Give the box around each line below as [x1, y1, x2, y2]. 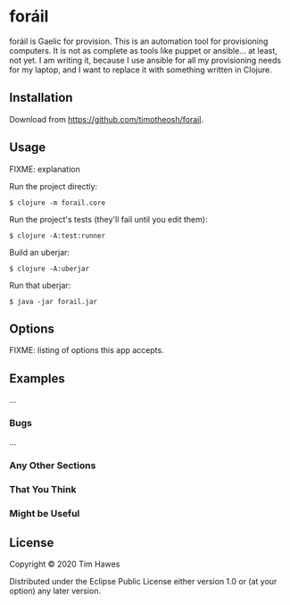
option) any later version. [9, 585, 101, 596]
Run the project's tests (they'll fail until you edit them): [9, 214, 208, 224]
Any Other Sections [9, 459, 96, 472]
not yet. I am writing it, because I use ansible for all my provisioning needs [9, 55, 282, 65]
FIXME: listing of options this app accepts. [9, 345, 164, 356]
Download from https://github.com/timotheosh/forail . [9, 113, 203, 124]
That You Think [9, 483, 77, 496]
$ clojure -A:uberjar [9, 264, 90, 273]
